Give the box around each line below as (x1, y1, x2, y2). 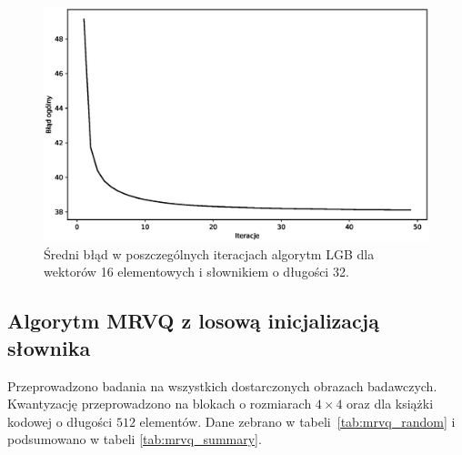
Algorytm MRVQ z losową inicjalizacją (7, 307, 379, 335)
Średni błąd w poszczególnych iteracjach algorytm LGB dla (44, 244, 375, 263)
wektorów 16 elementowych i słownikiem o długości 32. (44, 262, 349, 281)
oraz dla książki (346, 394, 434, 413)
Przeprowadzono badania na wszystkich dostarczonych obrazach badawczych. (7, 376, 437, 395)
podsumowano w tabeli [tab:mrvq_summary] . (7, 430, 262, 449)
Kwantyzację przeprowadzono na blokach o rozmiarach (7, 394, 312, 413)
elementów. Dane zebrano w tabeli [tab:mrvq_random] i (139, 411, 456, 430)
